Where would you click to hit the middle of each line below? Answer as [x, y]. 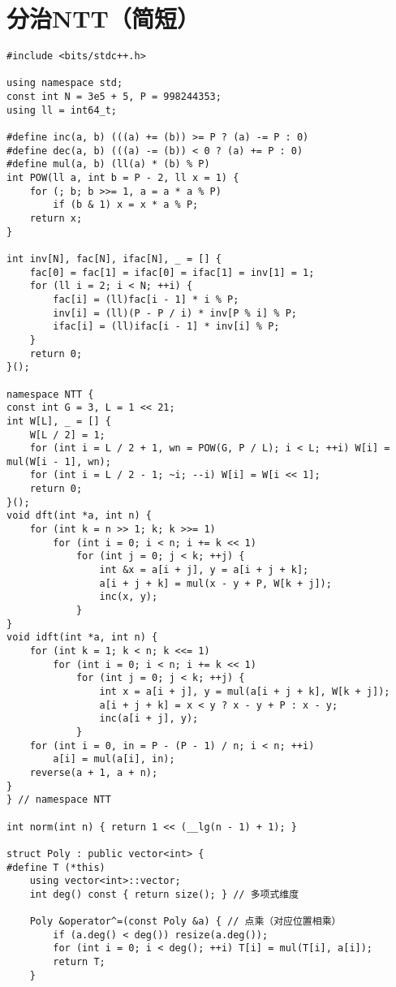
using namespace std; [65, 83]
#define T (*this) [56, 867]
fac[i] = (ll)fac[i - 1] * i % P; [146, 299]
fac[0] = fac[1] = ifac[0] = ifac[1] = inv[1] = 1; [172, 272]
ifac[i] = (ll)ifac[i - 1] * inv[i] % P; [166, 327]
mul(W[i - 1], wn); [59, 461]
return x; [56, 218]
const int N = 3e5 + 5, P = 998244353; [114, 97]
